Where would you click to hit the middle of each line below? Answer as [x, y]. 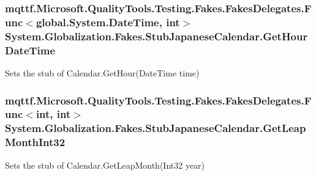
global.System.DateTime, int [108, 22]
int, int [53, 114]
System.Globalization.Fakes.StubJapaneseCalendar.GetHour [156, 36]
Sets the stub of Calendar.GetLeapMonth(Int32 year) [105, 165]
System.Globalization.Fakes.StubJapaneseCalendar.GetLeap [156, 128]
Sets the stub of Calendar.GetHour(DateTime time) [102, 72]
